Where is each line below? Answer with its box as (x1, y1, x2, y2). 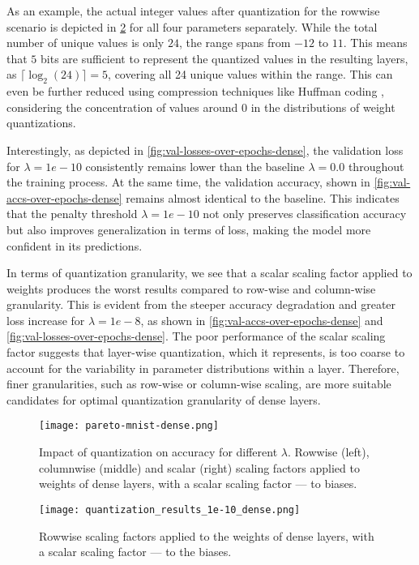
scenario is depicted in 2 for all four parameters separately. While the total (6, 18, 378, 35)
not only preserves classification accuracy (203, 205, 407, 222)
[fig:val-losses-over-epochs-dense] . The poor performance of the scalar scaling (6, 327, 386, 345)
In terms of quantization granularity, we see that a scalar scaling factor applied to (6, 264, 413, 281)
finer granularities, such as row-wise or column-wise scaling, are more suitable (6, 375, 391, 392)
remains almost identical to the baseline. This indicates (126, 189, 400, 206)
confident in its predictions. (6, 237, 143, 254)
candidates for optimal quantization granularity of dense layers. (6, 391, 321, 408)
